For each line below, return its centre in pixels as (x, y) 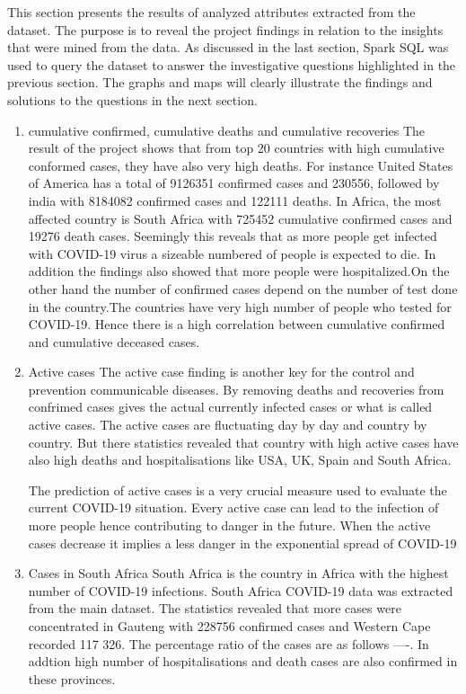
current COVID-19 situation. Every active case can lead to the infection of (233, 507)
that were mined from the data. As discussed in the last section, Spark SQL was (228, 47)
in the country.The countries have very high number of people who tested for (240, 306)
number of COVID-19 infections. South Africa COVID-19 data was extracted (241, 590)
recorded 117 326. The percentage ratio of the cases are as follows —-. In (229, 643)
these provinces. (72, 678)
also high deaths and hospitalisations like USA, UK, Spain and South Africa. (240, 460)
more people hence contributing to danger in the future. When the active (229, 525)
